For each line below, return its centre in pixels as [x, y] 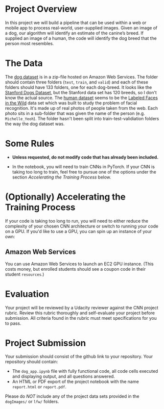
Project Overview [41, 9]
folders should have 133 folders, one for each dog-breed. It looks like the [79, 87]
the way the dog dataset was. [35, 124]
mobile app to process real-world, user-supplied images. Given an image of [81, 27]
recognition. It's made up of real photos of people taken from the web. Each [82, 108]
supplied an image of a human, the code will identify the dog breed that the [81, 38]
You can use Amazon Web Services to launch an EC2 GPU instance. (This [79, 264]
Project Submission [46, 343]
